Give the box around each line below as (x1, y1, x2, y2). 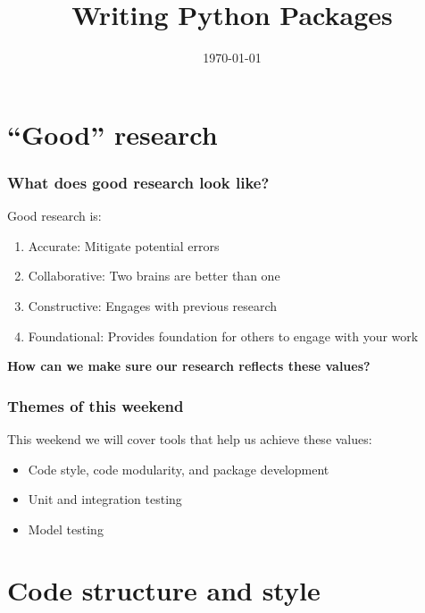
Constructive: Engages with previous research (28, 296, 278, 315)
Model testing (28, 519, 104, 538)
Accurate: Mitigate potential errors (28, 236, 220, 255)
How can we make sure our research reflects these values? (7, 357, 371, 375)
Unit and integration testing (28, 490, 182, 508)
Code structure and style (7, 572, 321, 609)
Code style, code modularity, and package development (28, 459, 329, 478)
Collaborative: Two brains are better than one (28, 266, 280, 285)
